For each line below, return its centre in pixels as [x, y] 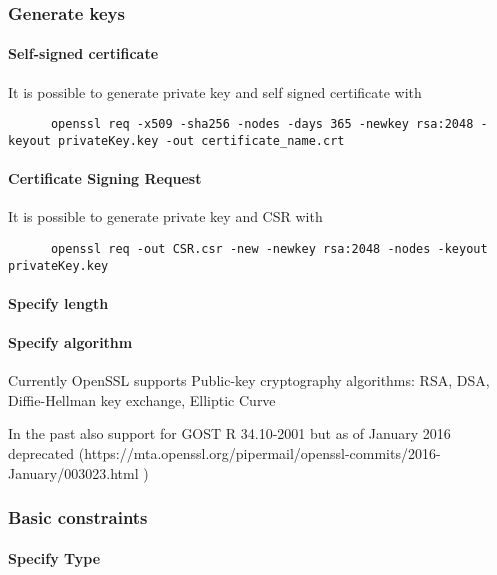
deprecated [41, 453]
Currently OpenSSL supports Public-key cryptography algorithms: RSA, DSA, [249, 380]
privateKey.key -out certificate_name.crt [201, 140]
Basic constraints [78, 517]
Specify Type [54, 557]
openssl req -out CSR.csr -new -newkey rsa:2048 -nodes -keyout [269, 248]
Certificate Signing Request [105, 178]
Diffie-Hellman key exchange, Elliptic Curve [142, 399]
